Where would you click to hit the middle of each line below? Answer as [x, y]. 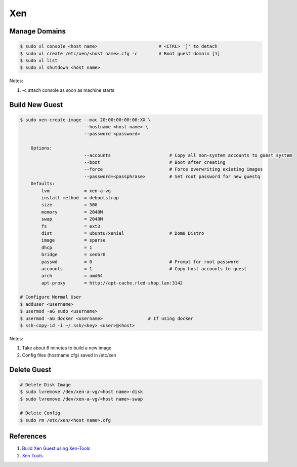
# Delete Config [40, 413]
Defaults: [43, 184]
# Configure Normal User [51, 297]
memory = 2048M [72, 212]
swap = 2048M [72, 219]
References [28, 436]
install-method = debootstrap [80, 198]
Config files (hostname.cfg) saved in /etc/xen [69, 355]
